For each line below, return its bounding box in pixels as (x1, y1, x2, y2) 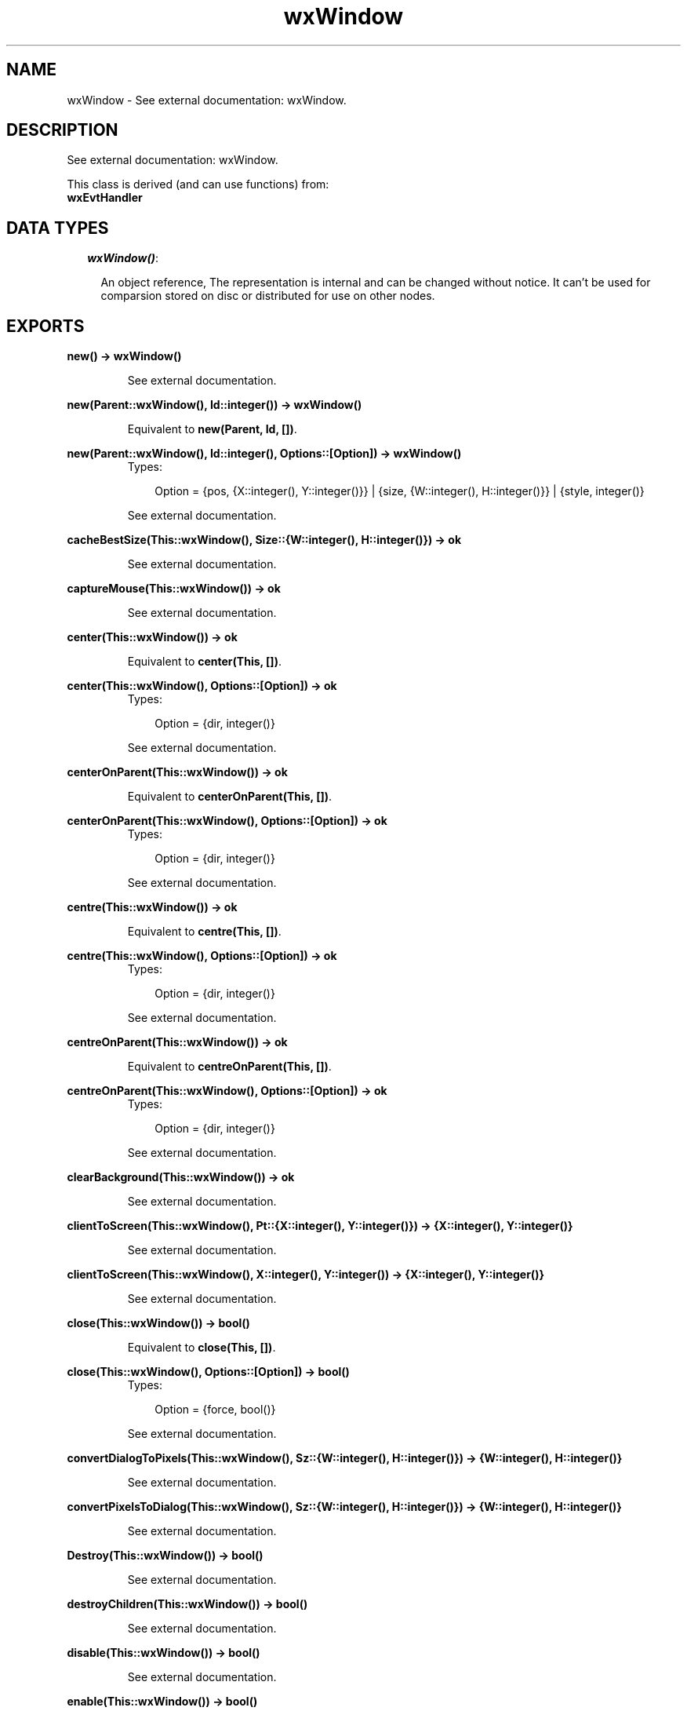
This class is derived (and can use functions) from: (67, 177, 329, 192)
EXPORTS (6, 316, 85, 336)
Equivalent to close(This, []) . (127, 1341, 276, 1355)
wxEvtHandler (67, 191, 143, 205)
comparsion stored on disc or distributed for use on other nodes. (100, 289, 435, 303)
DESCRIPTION (6, 120, 118, 140)
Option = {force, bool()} (154, 1403, 276, 1417)
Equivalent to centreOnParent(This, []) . (127, 1060, 332, 1074)
